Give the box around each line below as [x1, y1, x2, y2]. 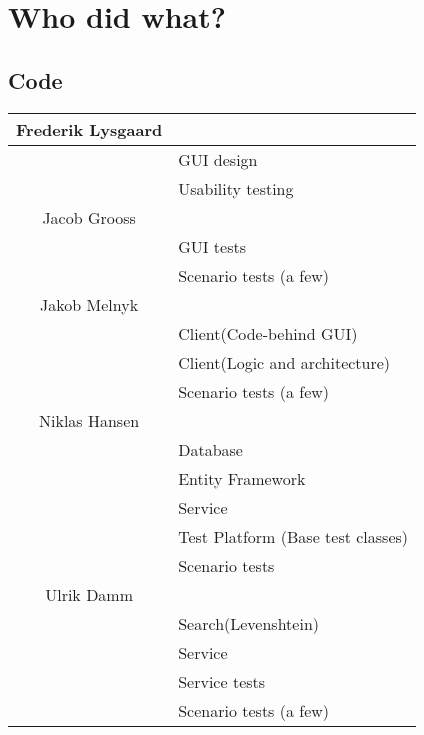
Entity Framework [178, 466, 306, 490]
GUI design [178, 147, 258, 171]
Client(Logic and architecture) [178, 350, 391, 374]
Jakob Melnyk [40, 292, 139, 316]
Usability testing [178, 176, 294, 200]
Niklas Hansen [39, 408, 140, 432]
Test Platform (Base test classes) [178, 524, 409, 548]
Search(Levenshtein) [178, 611, 320, 635]
